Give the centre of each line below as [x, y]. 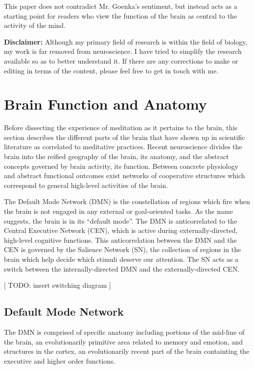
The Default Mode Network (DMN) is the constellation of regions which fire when [127, 201]
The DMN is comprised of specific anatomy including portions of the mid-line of [124, 332]
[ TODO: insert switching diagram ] [58, 285]
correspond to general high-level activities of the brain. [86, 185]
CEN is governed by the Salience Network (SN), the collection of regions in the [123, 249]
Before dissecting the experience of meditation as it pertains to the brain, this [121, 127]
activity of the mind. [35, 25]
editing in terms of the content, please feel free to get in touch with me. [111, 70]
